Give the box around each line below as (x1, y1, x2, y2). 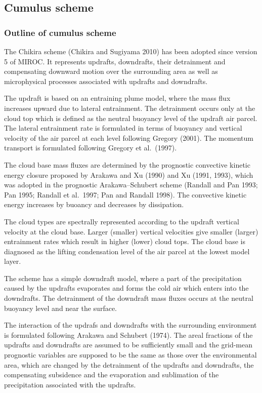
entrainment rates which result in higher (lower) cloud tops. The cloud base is (4, 236, 245, 247)
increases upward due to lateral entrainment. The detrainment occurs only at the (4, 102, 255, 113)
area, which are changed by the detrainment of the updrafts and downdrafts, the (4, 359, 254, 370)
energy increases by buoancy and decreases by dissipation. (4, 199, 184, 210)
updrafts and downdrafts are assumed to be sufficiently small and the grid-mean (4, 339, 253, 350)
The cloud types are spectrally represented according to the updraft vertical (4, 216, 239, 226)
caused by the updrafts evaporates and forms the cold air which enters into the (4, 283, 249, 293)
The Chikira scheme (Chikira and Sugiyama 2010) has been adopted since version (4, 46, 257, 56)
